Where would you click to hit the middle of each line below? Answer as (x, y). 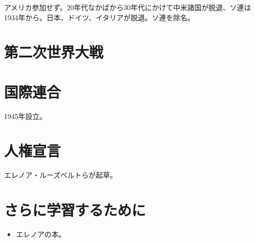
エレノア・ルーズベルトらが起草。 (61, 175)
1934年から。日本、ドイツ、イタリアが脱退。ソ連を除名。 (99, 17)
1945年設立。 (25, 116)
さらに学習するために (75, 210)
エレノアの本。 (41, 234)
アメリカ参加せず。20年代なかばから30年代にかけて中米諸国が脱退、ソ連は (128, 7)
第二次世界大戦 (54, 52)
